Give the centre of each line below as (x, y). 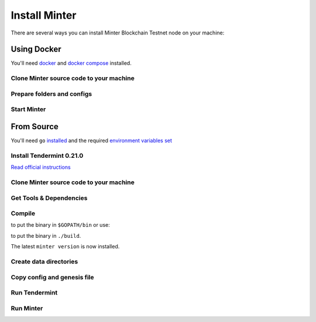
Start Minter (28, 109)
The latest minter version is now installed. (65, 247)
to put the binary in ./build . (46, 236)
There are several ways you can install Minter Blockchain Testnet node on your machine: (118, 33)
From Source (35, 127)
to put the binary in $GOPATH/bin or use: (61, 225)
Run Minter (27, 308)
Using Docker (36, 49)
